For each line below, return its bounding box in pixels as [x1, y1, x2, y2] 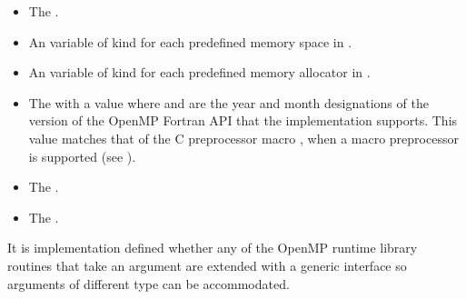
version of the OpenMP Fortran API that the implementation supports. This [28, 111, 458, 130]
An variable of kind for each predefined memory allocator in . [28, 63, 371, 82]
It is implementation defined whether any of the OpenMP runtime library [7, 238, 418, 257]
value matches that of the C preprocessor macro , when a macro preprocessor [28, 128, 459, 147]
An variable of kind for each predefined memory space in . [28, 32, 352, 51]
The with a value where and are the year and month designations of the [28, 93, 429, 112]
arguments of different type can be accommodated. [7, 274, 290, 293]
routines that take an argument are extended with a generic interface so [7, 255, 407, 274]
